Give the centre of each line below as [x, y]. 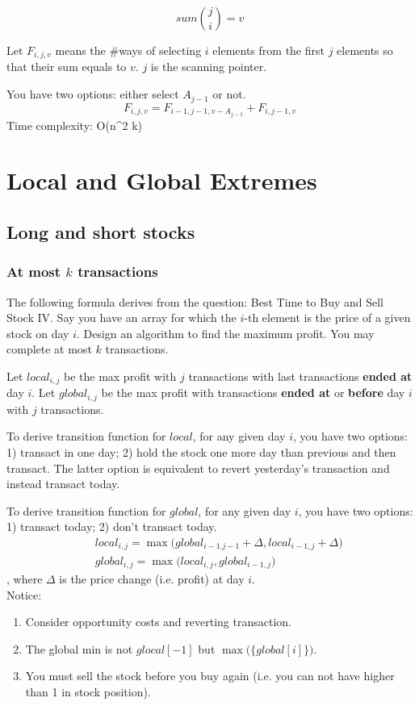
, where [25, 578]
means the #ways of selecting [128, 50]
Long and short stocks [101, 231]
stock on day [38, 333]
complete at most [49, 349]
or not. [229, 94]
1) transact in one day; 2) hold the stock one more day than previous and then [201, 452]
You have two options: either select [93, 94]
